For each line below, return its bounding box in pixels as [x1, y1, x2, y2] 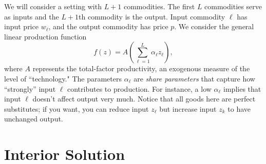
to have [227, 103, 251, 114]
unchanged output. [4, 113, 63, 124]
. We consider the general [174, 21, 254, 32]
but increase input [159, 103, 217, 114]
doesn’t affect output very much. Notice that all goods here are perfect [32, 93, 256, 104]
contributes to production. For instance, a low [67, 83, 212, 94]
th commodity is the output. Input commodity [79, 11, 225, 22]
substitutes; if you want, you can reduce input [4, 103, 149, 114]
